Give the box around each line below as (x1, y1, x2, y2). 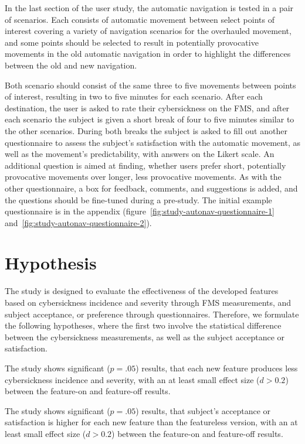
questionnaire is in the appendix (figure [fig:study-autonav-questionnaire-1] (5, 205, 274, 217)
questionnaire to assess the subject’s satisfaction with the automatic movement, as (5, 136, 300, 148)
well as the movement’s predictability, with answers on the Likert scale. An (5, 148, 274, 160)
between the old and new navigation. (5, 59, 137, 71)
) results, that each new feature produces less (135, 361, 298, 374)
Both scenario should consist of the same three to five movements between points (5, 78, 296, 91)
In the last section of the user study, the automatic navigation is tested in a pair (5, 2, 294, 13)
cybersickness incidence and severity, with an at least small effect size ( (5, 373, 260, 385)
